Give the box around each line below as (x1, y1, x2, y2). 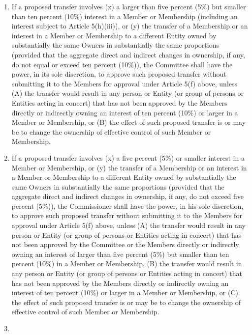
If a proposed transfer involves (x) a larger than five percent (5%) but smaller (11, 1, 246, 11)
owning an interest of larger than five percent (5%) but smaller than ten (11, 249, 229, 259)
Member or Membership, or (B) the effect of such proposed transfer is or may (11, 117, 246, 127)
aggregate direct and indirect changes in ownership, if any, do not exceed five (11, 191, 244, 201)
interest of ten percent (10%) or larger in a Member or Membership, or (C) (11, 287, 238, 298)
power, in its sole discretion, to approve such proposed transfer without (11, 69, 226, 79)
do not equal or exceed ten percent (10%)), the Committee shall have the (11, 59, 233, 69)
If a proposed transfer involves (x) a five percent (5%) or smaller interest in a (11, 152, 245, 163)
